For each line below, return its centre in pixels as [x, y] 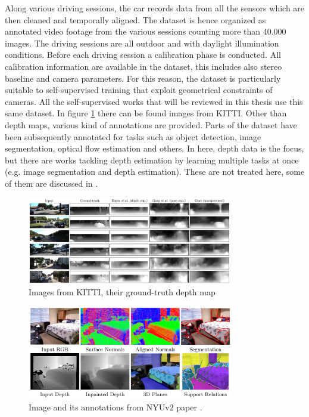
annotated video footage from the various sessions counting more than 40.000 [146, 31]
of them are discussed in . [51, 183]
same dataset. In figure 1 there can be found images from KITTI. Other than [146, 113]
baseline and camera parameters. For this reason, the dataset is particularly [143, 78]
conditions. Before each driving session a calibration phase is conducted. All [143, 55]
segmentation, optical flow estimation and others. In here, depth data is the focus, [154, 148]
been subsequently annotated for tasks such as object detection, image [133, 136]
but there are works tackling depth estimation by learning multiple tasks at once [152, 160]
